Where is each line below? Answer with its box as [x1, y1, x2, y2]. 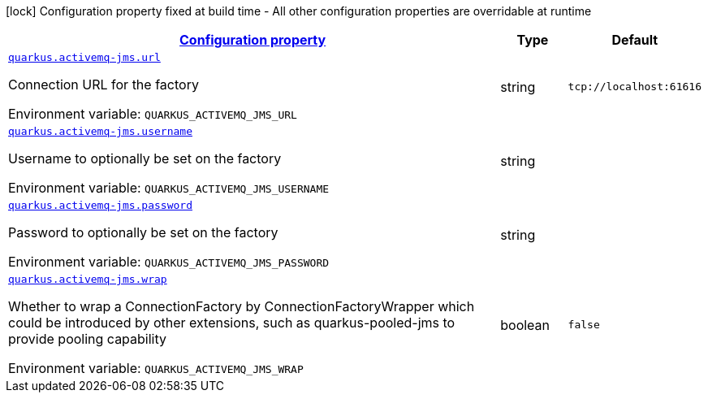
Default [611, 32, 658, 48]
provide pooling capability [8, 331, 167, 347]
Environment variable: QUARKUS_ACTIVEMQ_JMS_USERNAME [8, 180, 330, 196]
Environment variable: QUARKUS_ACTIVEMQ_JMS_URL [8, 106, 297, 122]
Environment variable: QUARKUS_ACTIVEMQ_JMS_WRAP [8, 360, 304, 376]
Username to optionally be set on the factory [8, 150, 282, 167]
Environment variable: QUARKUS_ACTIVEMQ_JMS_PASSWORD [8, 254, 330, 270]
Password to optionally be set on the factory [8, 224, 278, 241]
